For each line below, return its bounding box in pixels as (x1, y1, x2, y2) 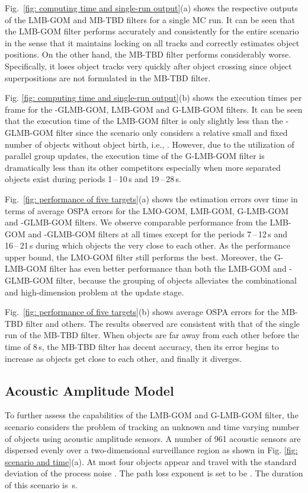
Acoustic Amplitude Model (5, 381, 174, 399)
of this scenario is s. (5, 478, 78, 491)
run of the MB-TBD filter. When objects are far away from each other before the (5, 329, 299, 341)
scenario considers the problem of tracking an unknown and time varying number (5, 421, 300, 433)
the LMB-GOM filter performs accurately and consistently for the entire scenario (5, 25, 299, 37)
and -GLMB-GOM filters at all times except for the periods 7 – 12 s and (28, 227, 288, 240)
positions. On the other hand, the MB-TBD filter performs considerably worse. (5, 48, 291, 61)
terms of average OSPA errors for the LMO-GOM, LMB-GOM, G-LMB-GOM (5, 204, 289, 217)
